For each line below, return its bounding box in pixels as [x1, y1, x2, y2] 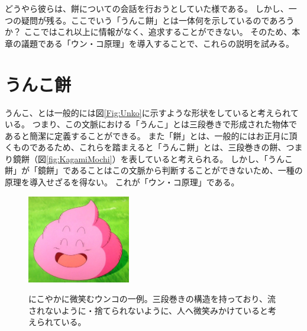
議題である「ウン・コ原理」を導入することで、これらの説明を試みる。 [21, 37, 294, 49]
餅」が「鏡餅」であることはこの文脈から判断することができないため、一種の [5, 164, 303, 176]
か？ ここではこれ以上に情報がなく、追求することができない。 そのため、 [5, 25, 292, 38]
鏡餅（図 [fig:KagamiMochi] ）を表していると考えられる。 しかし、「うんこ [12, 152, 293, 165]
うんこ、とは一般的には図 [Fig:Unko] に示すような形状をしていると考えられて [5, 106, 299, 118]
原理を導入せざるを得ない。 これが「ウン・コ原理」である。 [5, 176, 240, 188]
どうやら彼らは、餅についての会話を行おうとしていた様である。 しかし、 [5, 2, 289, 14]
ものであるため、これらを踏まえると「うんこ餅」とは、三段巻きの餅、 [12, 141, 286, 153]
